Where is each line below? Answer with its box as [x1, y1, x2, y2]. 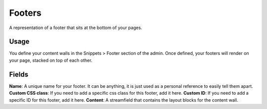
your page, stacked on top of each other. [9, 57, 92, 63]
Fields [9, 70, 29, 78]
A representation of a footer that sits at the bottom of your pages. [9, 25, 142, 31]
